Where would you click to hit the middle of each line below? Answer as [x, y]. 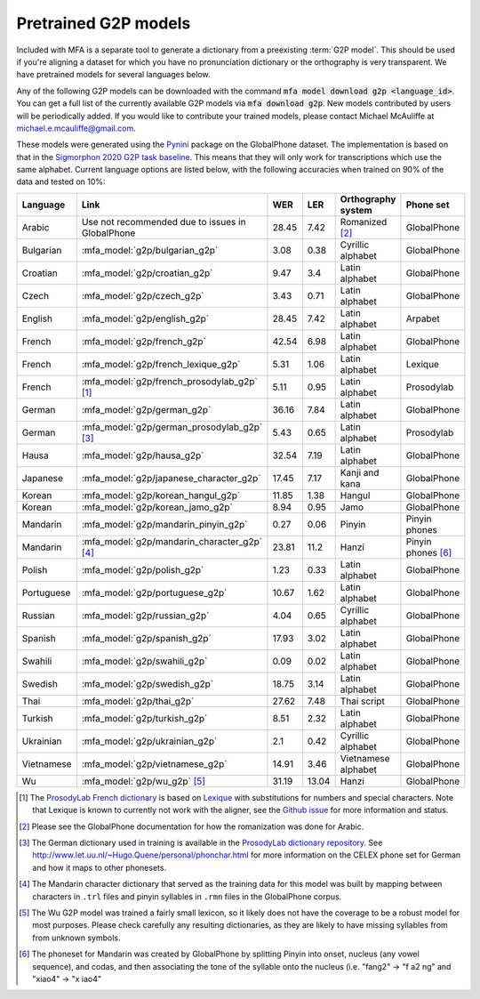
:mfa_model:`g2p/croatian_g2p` [147, 273]
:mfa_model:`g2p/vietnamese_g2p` [154, 763]
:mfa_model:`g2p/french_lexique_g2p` [161, 364]
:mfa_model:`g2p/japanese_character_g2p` [171, 478]
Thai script [363, 701]
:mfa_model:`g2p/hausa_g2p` [143, 455]
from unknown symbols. [76, 938]
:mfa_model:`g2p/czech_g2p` [143, 295]
